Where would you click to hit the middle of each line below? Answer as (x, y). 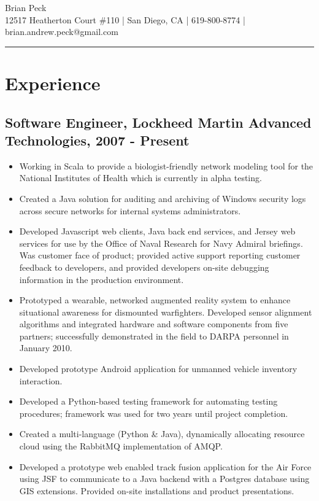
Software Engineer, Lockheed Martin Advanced (158, 122)
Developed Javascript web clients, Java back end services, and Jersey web (157, 231)
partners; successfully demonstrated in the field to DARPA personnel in (154, 336)
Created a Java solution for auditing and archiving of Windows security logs (163, 198)
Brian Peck (26, 7)
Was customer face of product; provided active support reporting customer (160, 255)
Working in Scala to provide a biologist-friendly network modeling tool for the (166, 165)
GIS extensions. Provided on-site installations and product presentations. (157, 490)
